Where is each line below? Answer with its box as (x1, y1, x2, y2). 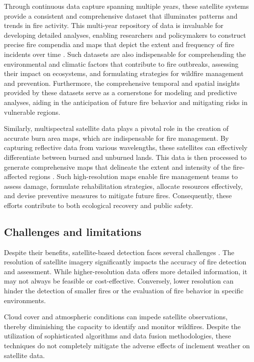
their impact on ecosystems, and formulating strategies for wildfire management (4, 68, 244, 78)
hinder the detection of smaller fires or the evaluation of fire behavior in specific (4, 285, 244, 296)
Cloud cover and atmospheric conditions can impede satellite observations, (4, 311, 228, 322)
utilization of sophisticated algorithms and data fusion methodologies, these (4, 331, 231, 341)
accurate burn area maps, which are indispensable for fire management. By (4, 132, 229, 143)
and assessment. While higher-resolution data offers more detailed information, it (4, 266, 248, 276)
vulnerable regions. (4, 106, 60, 117)
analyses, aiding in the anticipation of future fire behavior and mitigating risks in (4, 97, 248, 107)
